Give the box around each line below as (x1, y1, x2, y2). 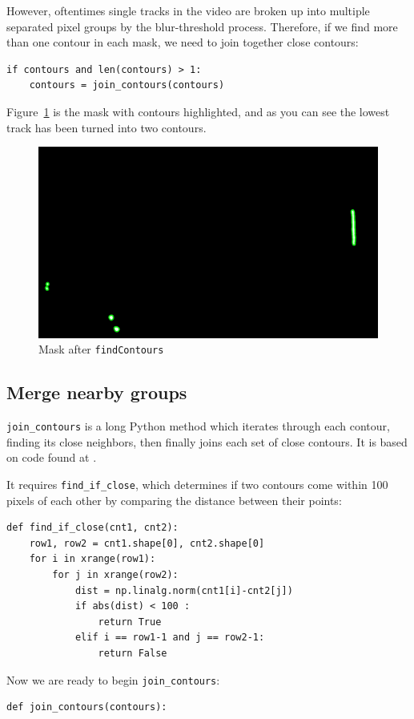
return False (98, 647, 167, 659)
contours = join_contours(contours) (29, 79, 225, 91)
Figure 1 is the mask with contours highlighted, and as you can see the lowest (6, 103, 390, 119)
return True (98, 616, 162, 628)
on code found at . (6, 449, 97, 466)
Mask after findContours (38, 341, 164, 357)
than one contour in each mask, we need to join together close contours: (6, 34, 359, 50)
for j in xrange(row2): (52, 568, 179, 580)
